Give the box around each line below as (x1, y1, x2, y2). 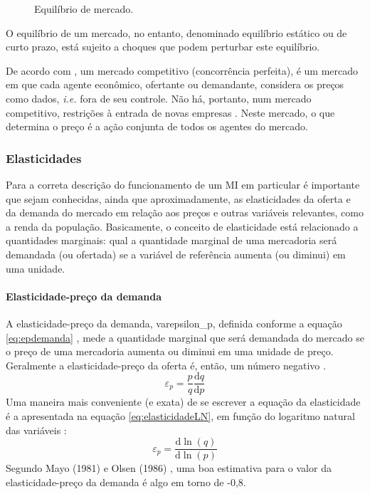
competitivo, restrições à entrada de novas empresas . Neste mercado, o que (6, 105, 335, 120)
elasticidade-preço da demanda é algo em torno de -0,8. (6, 474, 246, 489)
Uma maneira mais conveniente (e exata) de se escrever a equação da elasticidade (6, 394, 361, 409)
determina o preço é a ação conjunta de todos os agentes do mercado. (6, 119, 308, 134)
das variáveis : (6, 422, 67, 437)
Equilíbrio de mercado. (34, 1, 134, 16)
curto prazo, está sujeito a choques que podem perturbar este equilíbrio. (6, 39, 320, 54)
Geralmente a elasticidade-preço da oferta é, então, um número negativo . (6, 357, 326, 372)
